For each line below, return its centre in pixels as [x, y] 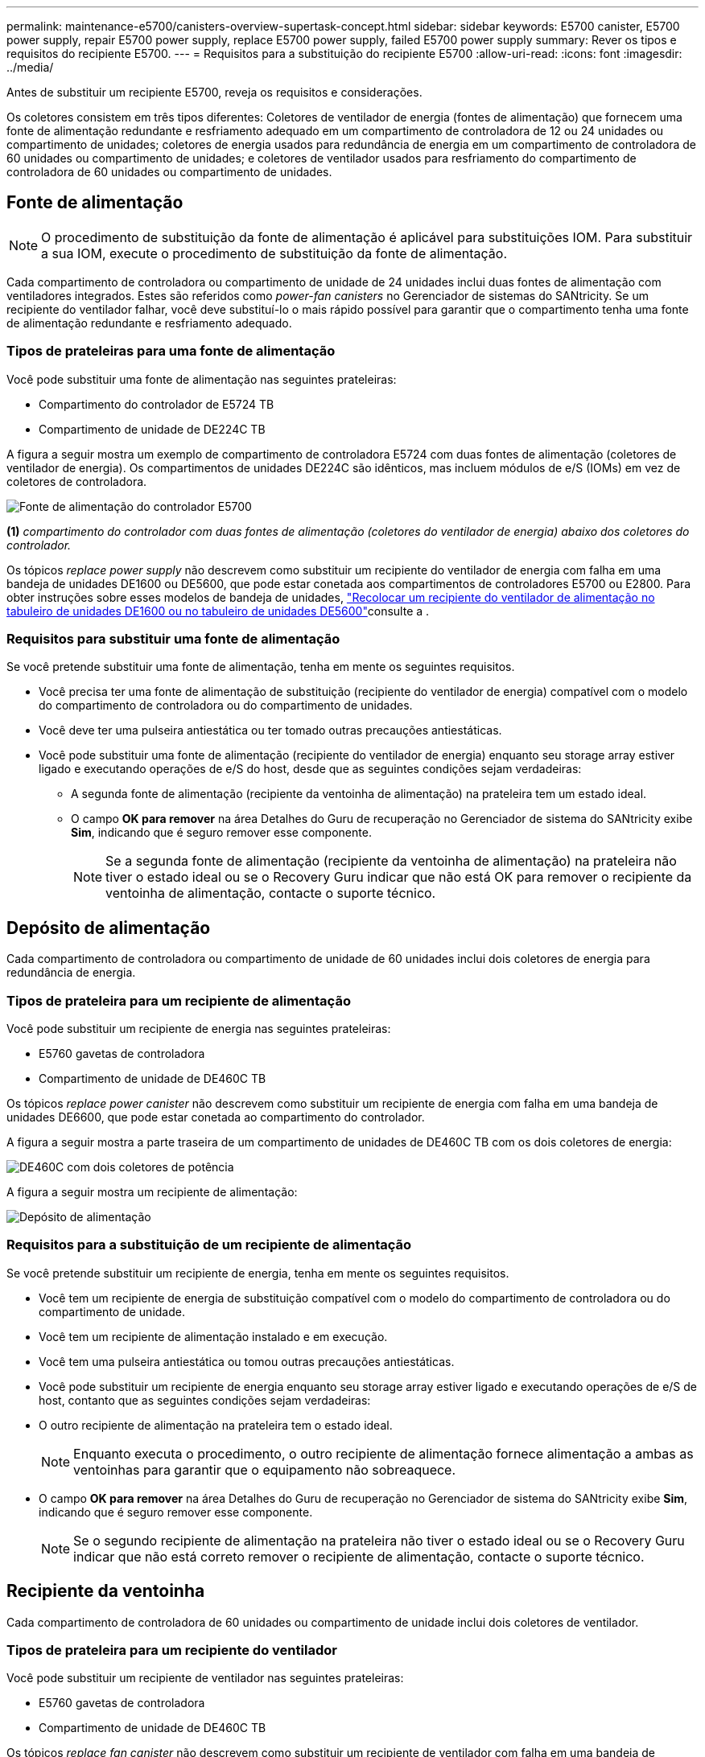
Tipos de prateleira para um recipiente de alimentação [179, 1000]
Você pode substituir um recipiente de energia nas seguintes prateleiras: [199, 1028]
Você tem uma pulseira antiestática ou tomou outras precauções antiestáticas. [247, 1361]
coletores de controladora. [77, 481]
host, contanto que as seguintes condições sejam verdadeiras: [205, 1400]
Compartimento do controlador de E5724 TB [157, 404]
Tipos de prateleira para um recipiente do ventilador [172, 1650]
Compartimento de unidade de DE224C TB [152, 429]
